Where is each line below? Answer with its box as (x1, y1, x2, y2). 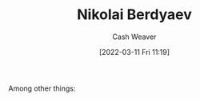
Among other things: (8, 84, 76, 93)
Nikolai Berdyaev (77, 6, 192, 24)
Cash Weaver (112, 32, 157, 41)
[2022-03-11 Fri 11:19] (98, 47, 170, 56)
